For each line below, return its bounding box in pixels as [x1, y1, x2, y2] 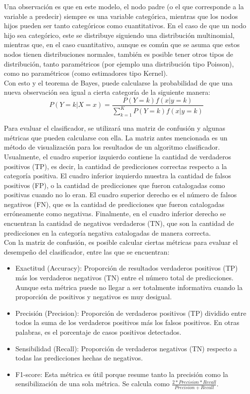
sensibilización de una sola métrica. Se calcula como [15, 378, 170, 389]
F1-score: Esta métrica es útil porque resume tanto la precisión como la [15, 369, 229, 379]
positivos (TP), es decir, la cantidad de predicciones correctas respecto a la [4, 161, 227, 171]
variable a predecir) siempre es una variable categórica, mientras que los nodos [4, 11, 238, 21]
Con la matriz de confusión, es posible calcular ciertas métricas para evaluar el [4, 237, 238, 247]
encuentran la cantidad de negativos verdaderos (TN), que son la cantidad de [4, 218, 234, 228]
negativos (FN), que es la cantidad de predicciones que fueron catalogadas [4, 199, 225, 209]
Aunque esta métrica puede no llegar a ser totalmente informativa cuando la [15, 282, 243, 292]
